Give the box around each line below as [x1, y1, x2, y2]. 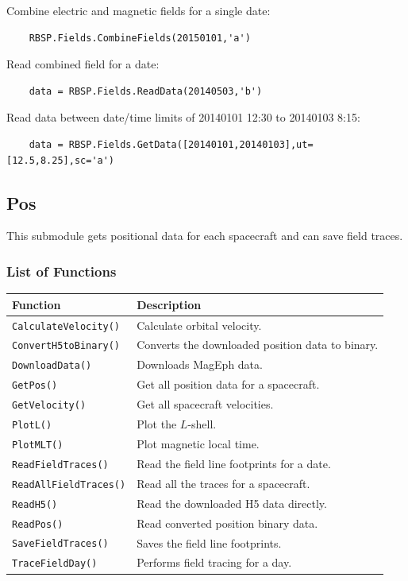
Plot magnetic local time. [137, 435, 260, 451]
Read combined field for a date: [6, 56, 160, 72]
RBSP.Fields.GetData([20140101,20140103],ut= [68, 138, 314, 150]
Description [137, 296, 202, 312]
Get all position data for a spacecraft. [137, 376, 320, 393]
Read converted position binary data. [137, 514, 318, 531]
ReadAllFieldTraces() [12, 478, 126, 490]
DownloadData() [12, 360, 92, 372]
